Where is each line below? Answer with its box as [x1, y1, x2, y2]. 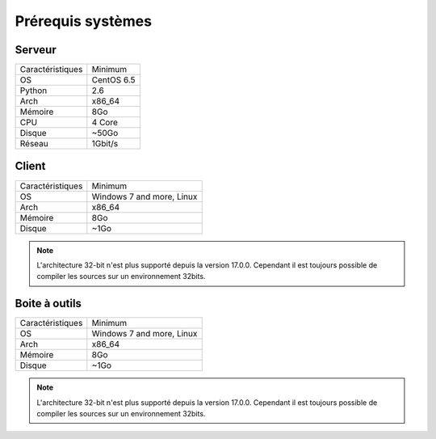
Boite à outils [15, 297, 82, 310]
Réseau [19, 138, 48, 150]
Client [15, 159, 46, 173]
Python [19, 85, 48, 96]
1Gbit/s [91, 138, 119, 150]
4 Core [91, 117, 119, 129]
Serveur [15, 43, 57, 57]
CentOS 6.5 [91, 74, 136, 86]
